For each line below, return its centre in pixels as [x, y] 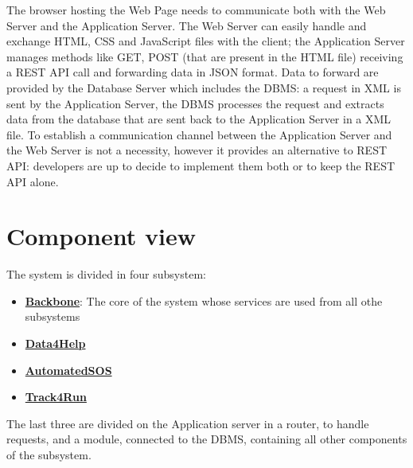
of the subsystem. [49, 454]
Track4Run [56, 397]
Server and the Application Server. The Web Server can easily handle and [187, 25]
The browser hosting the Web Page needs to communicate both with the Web [196, 10]
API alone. [33, 181]
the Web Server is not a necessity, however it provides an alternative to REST [197, 150]
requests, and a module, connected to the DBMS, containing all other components [207, 439]
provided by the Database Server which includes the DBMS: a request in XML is [204, 87]
